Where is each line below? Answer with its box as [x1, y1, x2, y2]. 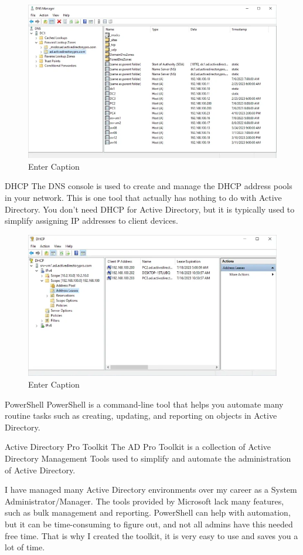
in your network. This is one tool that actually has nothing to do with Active [5, 191, 282, 203]
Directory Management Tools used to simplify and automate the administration [5, 452, 291, 464]
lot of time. [5, 541, 45, 553]
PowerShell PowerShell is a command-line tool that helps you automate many [5, 398, 284, 410]
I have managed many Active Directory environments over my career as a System [5, 483, 297, 496]
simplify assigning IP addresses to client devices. [5, 214, 178, 227]
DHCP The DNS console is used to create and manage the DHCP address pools [5, 180, 292, 192]
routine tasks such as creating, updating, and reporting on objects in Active [5, 409, 277, 422]
